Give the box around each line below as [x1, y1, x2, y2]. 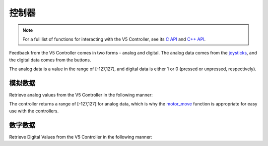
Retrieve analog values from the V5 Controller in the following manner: [9, 92, 153, 98]
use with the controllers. [9, 108, 59, 114]
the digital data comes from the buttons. [9, 57, 91, 63]
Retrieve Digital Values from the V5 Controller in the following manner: [9, 134, 152, 140]
